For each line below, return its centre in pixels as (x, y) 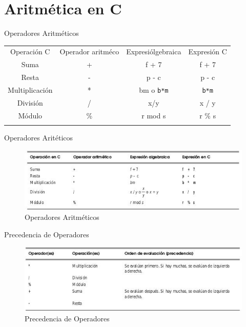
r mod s (154, 115)
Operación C (30, 52)
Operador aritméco (89, 52)
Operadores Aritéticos (39, 138)
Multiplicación (30, 90)
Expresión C (208, 52)
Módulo (30, 115)
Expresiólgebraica (154, 52)
